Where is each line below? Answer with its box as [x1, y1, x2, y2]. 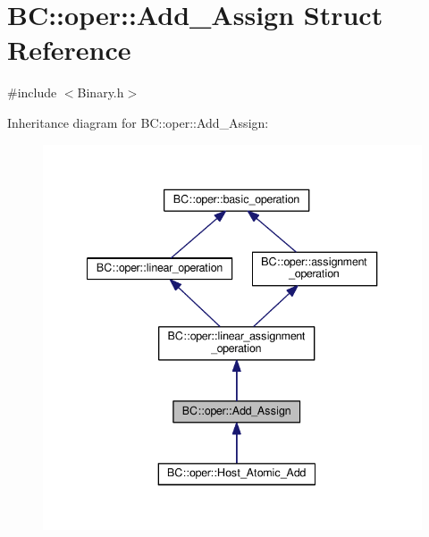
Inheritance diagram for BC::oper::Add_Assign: [7, 113, 269, 131]
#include [7, 83, 57, 102]
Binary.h [77, 83, 124, 102]
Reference [7, 31, 131, 68]
